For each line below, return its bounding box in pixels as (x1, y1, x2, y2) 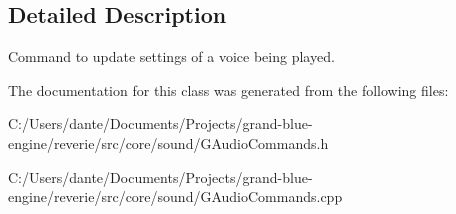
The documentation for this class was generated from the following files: (8, 79, 449, 100)
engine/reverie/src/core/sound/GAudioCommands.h (8, 132, 329, 153)
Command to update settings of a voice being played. (8, 46, 335, 67)
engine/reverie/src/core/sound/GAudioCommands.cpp (8, 186, 343, 207)
